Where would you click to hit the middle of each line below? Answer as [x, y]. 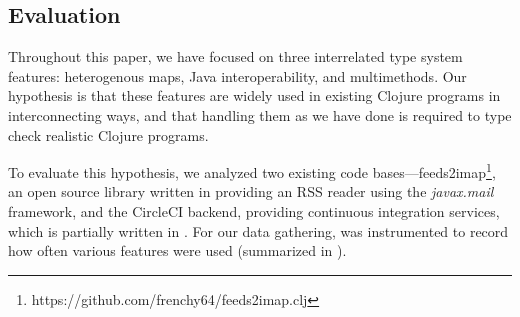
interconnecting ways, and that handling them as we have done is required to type [260, 114]
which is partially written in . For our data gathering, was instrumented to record [258, 230]
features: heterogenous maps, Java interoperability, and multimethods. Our [237, 75]
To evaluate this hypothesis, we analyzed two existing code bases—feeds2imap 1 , [252, 170]
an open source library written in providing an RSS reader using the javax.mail [251, 191]
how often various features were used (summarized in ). [177, 250]
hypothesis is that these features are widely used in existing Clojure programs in [254, 95]
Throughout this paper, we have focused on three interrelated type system [235, 56]
